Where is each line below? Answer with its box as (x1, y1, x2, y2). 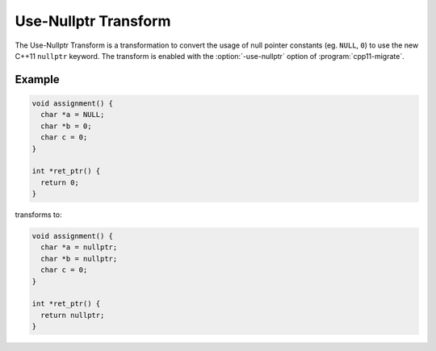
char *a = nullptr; (40, 243, 118, 252)
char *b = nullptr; (40, 254, 118, 263)
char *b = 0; (40, 121, 92, 131)
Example (15, 73, 60, 86)
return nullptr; (40, 311, 105, 320)
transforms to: (15, 210, 62, 219)
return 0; (40, 178, 80, 187)
